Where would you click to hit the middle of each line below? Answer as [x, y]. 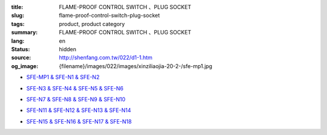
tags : [18, 24]
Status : [21, 49]
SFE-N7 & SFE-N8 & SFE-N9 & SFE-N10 [76, 99]
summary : [25, 33]
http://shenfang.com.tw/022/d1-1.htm [106, 58]
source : [21, 58]
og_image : [25, 66]
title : [17, 7]
